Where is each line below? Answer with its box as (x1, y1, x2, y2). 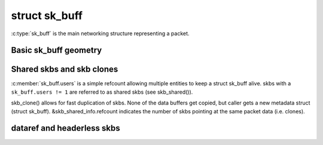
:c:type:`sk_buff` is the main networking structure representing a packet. (11, 30, 190, 37)
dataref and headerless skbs (11, 123, 121, 134)
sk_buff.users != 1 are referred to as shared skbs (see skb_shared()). (11, 88, 193, 95)
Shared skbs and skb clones (11, 64, 118, 75)
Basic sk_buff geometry (11, 45, 102, 55)
